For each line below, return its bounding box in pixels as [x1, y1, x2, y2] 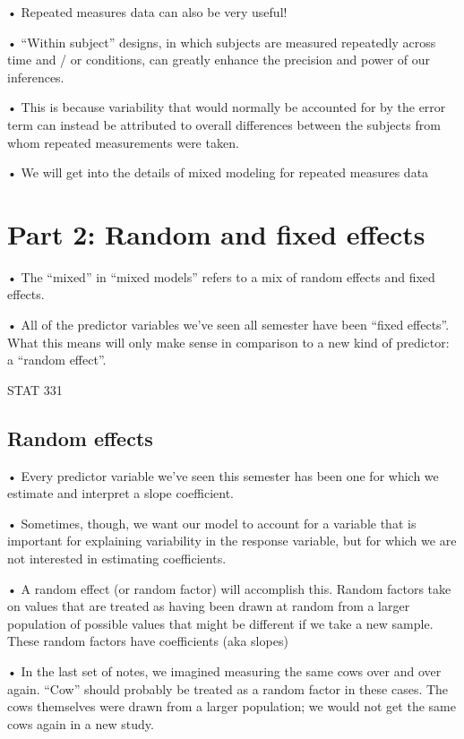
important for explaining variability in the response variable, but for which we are [7, 531, 457, 550]
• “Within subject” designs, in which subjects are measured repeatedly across [7, 32, 436, 51]
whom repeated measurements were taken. [7, 133, 239, 151]
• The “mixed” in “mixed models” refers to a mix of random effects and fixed [7, 267, 435, 286]
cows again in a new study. [7, 714, 154, 733]
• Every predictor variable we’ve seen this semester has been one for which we [7, 466, 439, 485]
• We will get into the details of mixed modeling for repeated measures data [7, 163, 429, 182]
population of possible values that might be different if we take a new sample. [7, 614, 434, 632]
